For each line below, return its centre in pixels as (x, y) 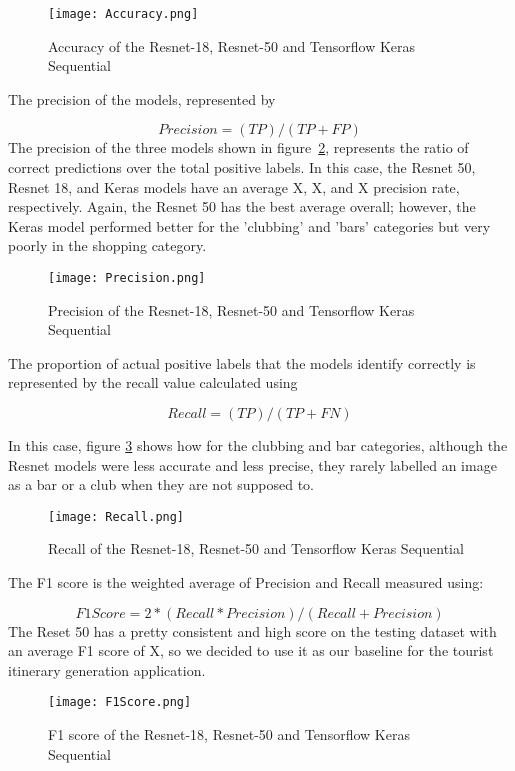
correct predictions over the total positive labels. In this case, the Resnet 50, (242, 167)
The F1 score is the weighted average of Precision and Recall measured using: (246, 582)
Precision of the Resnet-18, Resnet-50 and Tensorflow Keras (231, 309)
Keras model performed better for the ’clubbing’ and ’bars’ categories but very (249, 225)
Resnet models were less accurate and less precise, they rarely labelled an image (252, 464)
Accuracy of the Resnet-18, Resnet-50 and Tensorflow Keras (232, 45)
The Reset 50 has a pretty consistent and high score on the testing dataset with (252, 630)
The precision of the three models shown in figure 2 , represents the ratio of (238, 147)
